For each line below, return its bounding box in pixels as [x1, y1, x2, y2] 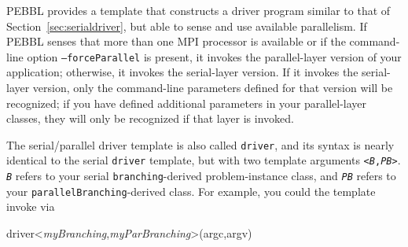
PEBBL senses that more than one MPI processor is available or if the [6, 33, 346, 50]
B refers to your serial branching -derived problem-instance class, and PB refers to [6, 168, 396, 184]
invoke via [6, 198, 55, 215]
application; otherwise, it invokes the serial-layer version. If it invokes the [6, 64, 358, 80]
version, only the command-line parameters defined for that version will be [32, 79, 393, 96]
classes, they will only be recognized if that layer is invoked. [6, 110, 294, 127]
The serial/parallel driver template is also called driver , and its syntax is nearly [6, 136, 395, 153]
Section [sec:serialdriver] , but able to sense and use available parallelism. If [6, 17, 367, 34]
